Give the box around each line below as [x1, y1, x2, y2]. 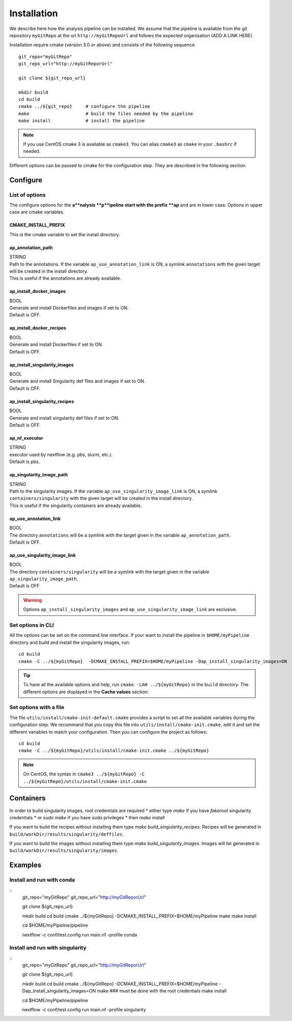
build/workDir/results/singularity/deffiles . [9, 831, 124, 837]
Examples [9, 861, 42, 870]
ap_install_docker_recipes [9, 325, 66, 331]
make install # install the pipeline [18, 118, 145, 124]
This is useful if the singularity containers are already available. [9, 502, 142, 508]
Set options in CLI [9, 622, 54, 629]
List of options [9, 191, 46, 198]
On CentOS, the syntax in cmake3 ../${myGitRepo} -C [23, 771, 145, 777]
